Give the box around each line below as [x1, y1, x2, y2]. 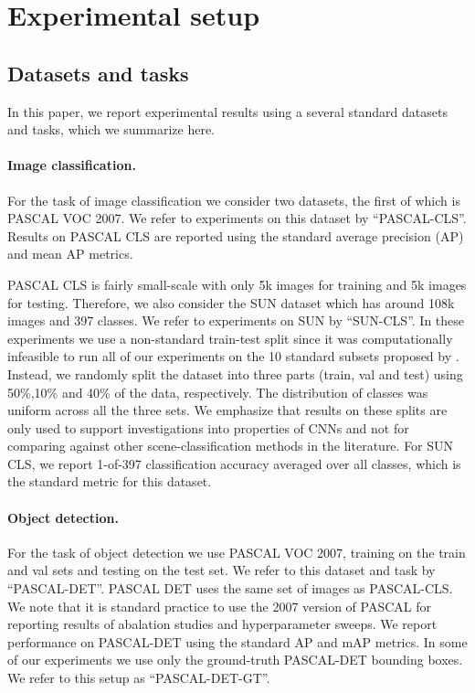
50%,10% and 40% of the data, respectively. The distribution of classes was [7, 382, 428, 401]
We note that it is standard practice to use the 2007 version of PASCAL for [7, 596, 432, 615]
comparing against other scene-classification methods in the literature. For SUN [7, 436, 454, 455]
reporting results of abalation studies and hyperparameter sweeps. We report [7, 614, 438, 634]
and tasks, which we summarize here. [7, 120, 215, 139]
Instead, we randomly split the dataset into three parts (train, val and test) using [7, 364, 463, 383]
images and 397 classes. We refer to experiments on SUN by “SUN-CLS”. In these [7, 311, 465, 330]
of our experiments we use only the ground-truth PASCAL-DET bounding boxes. [7, 650, 463, 669]
